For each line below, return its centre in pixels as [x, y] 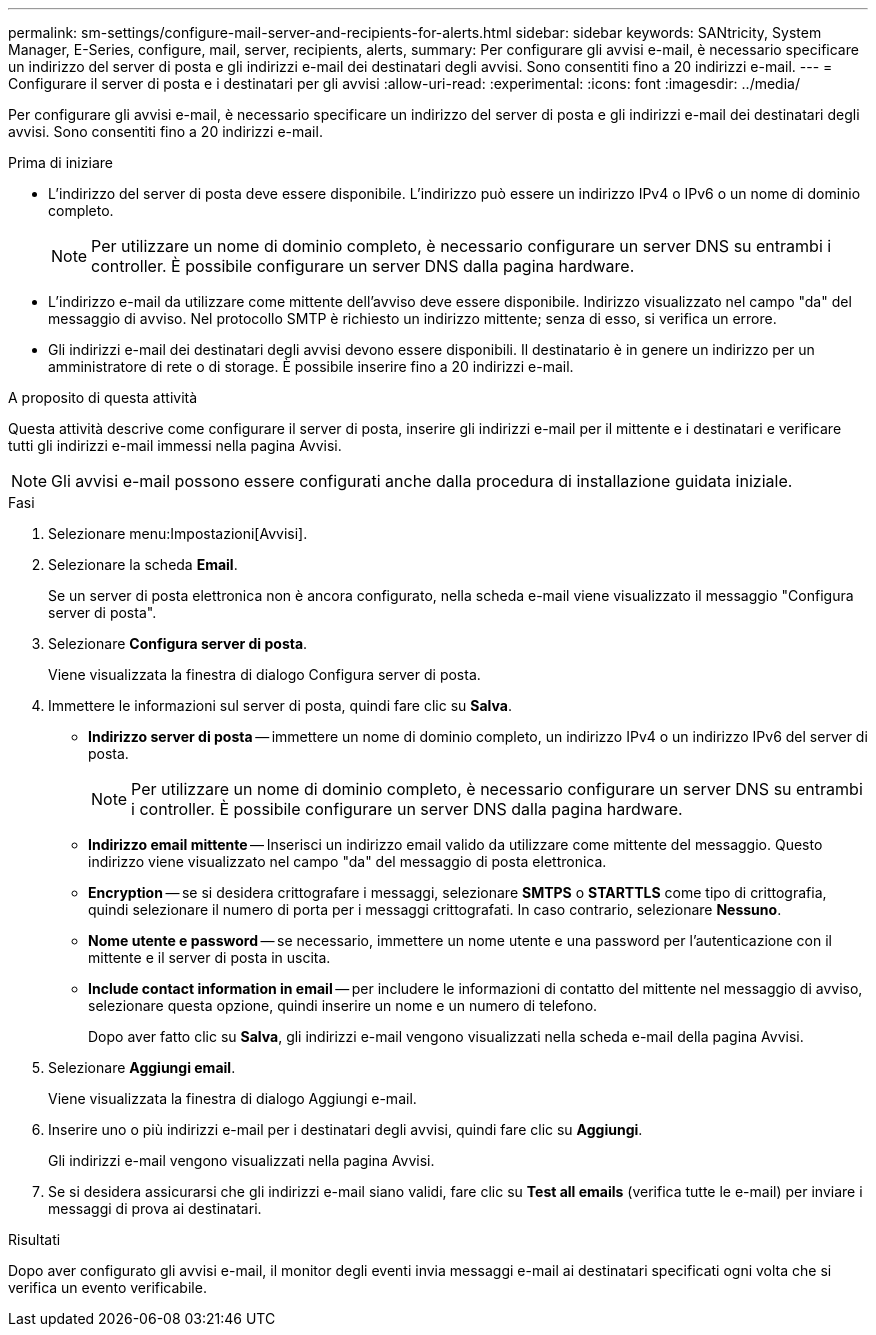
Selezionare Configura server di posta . [178, 643]
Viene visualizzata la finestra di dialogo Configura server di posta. [264, 674]
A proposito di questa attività [103, 397]
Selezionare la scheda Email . [143, 564]
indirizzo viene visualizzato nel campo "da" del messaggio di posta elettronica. [347, 861]
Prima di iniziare [60, 162]
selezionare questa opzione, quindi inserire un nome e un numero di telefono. [343, 1005]
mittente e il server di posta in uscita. [209, 957]
